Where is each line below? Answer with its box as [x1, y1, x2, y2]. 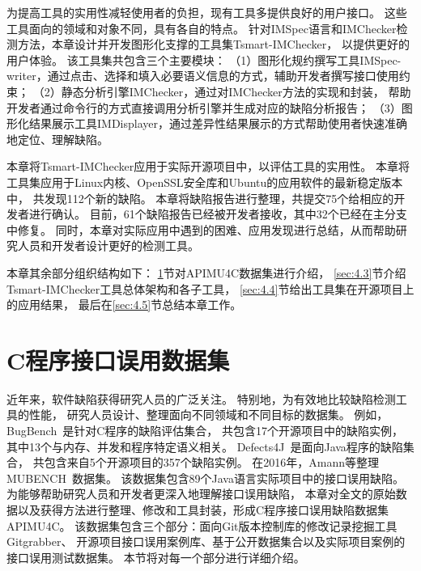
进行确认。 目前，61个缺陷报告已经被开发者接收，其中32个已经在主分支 [28, 205, 407, 222]
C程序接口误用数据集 [6, 343, 230, 376]
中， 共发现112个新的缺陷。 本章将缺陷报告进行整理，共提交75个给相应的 [6, 189, 394, 206]
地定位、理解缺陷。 [6, 130, 108, 147]
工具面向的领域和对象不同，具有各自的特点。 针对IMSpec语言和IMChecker [6, 19, 397, 36]
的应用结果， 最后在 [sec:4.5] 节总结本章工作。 [6, 296, 242, 313]
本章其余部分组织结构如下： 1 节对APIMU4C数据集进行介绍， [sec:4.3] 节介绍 [6, 264, 406, 281]
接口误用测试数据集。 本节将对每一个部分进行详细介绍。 [6, 548, 305, 565]
